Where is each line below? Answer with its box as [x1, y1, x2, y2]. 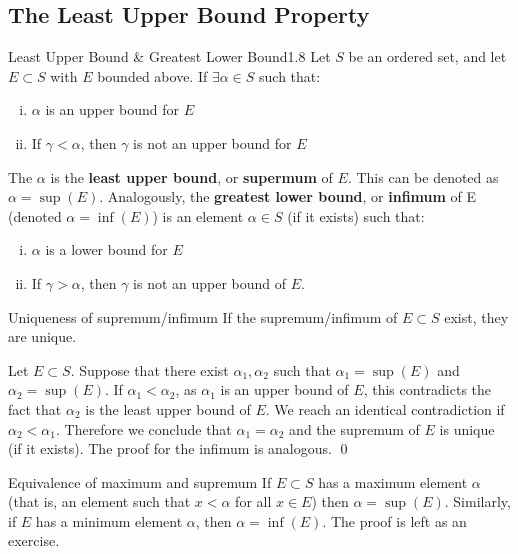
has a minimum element [35, 510, 183, 531]
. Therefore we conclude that [55, 418, 232, 439]
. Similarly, [444, 491, 511, 512]
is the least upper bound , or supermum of [50, 166, 333, 187]
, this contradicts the [363, 379, 492, 400]
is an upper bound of [220, 379, 349, 400]
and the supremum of [289, 418, 420, 439]
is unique [439, 418, 495, 439]
